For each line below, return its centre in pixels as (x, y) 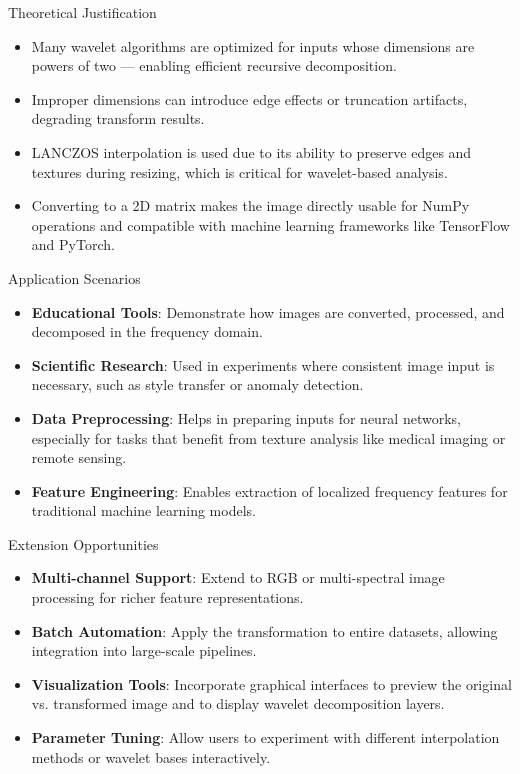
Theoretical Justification (82, 12)
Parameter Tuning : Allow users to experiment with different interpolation (265, 737)
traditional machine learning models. (143, 510)
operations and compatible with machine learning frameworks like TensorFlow (270, 224)
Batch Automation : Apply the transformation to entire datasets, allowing (264, 630)
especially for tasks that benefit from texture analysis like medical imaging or (268, 437)
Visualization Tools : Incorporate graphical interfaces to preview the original (271, 683)
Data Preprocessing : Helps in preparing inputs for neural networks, (246, 417)
